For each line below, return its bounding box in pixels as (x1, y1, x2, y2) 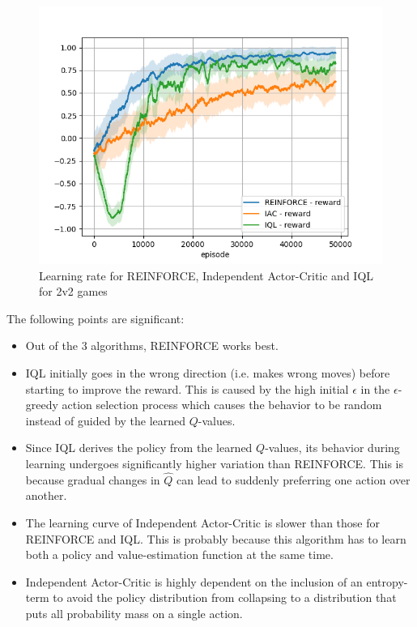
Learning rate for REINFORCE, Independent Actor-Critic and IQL (39, 267, 374, 284)
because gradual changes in (25, 471, 160, 488)
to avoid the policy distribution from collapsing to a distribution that (53, 589, 397, 606)
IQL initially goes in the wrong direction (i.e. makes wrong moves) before (25, 364, 390, 381)
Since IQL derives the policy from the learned (25, 439, 253, 456)
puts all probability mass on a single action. (25, 604, 243, 621)
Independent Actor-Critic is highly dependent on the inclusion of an (25, 573, 363, 590)
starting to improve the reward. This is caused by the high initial (25, 380, 349, 397)
